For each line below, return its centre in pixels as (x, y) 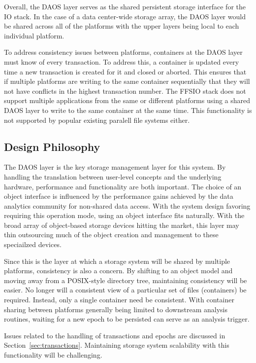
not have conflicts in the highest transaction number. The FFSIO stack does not (125, 91)
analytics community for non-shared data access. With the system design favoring (127, 205)
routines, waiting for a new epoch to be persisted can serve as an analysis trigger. (127, 319)
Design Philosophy (52, 146)
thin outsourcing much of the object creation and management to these (111, 235)
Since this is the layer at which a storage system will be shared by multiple (117, 261)
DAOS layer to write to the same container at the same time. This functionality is (128, 110)
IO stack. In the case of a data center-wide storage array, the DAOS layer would (125, 16)
